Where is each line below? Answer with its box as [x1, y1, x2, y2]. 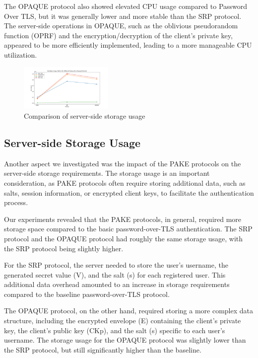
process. [4, 197, 28, 208]
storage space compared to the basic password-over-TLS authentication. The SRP [4, 223, 253, 234]
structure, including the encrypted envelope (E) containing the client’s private [4, 315, 241, 326]
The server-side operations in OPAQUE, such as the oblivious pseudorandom [4, 20, 238, 31]
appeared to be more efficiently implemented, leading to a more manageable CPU [4, 40, 252, 50]
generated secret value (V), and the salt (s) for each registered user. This [4, 269, 226, 280]
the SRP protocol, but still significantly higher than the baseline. [4, 344, 201, 355]
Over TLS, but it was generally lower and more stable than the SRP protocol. [4, 10, 242, 21]
